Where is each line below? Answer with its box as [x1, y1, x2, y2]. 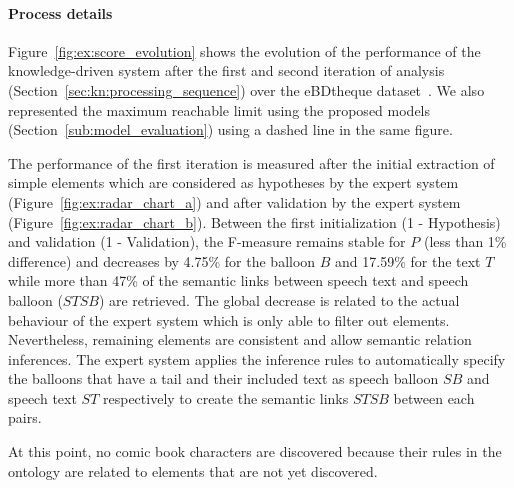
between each [393, 387, 475, 408]
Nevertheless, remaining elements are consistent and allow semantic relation [8, 329, 472, 350]
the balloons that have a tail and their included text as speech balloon [8, 368, 439, 389]
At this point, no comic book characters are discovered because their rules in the [8, 441, 502, 462]
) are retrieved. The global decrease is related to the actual [98, 289, 460, 310]
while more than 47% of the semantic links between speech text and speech [8, 270, 469, 291]
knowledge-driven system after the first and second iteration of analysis [8, 60, 445, 81]
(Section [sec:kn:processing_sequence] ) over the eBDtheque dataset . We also [8, 79, 485, 100]
